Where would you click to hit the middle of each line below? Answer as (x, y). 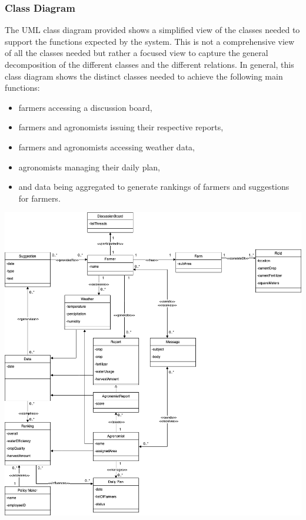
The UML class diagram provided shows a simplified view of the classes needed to (152, 30)
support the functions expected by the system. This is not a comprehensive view (150, 41)
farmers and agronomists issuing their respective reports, (121, 127)
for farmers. (39, 198)
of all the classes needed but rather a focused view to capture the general (137, 53)
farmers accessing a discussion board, (85, 107)
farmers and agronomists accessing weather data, (107, 147)
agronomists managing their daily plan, (89, 167)
